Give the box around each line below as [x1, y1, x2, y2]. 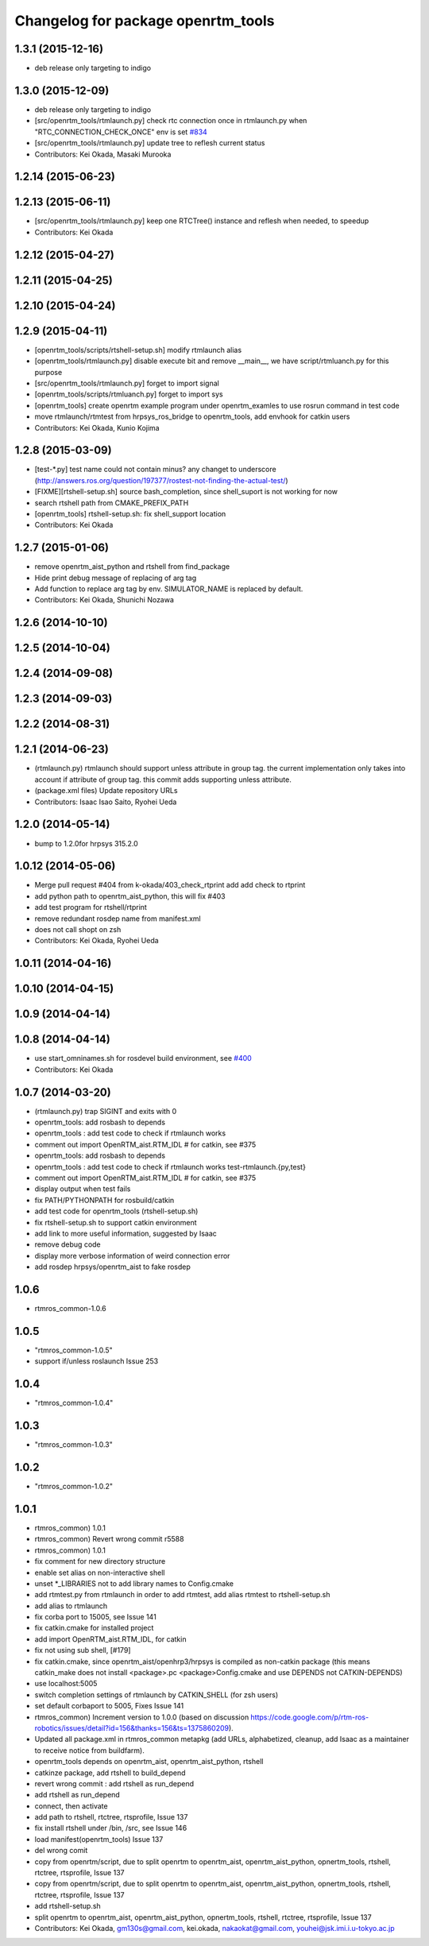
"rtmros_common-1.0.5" [34, 1345, 113, 1355]
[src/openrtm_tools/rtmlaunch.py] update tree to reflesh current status [34, 138, 265, 148]
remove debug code [34, 1240, 101, 1249]
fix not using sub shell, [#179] [34, 1646, 131, 1655]
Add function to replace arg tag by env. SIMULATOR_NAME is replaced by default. [34, 584, 303, 594]
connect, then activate [34, 1801, 108, 1811]
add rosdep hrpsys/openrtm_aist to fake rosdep [34, 1262, 191, 1271]
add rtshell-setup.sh [34, 1902, 101, 1911]
